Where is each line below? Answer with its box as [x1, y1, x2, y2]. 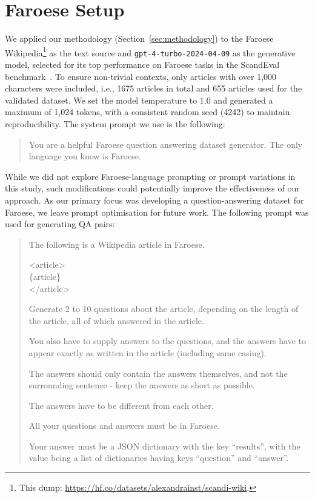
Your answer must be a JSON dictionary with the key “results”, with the [28, 439, 300, 452]
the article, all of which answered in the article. [28, 314, 204, 327]
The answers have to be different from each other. [28, 399, 214, 411]
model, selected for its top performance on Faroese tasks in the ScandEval [5, 58, 280, 71]
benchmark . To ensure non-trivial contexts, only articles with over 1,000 [5, 70, 277, 82]
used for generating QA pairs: [5, 217, 115, 230]
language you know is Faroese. [28, 150, 141, 162]
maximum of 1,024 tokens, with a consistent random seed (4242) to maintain [5, 105, 290, 118]
